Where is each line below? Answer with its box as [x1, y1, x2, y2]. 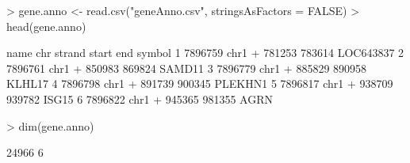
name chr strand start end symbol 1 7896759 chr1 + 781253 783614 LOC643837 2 [6, 44, 404, 61]
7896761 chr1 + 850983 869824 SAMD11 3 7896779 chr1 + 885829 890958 [6, 59, 367, 76]
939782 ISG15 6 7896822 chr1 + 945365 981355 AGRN [6, 90, 274, 107]
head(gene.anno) [6, 17, 86, 34]
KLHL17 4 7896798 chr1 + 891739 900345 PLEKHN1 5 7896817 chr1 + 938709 [6, 75, 393, 92]
